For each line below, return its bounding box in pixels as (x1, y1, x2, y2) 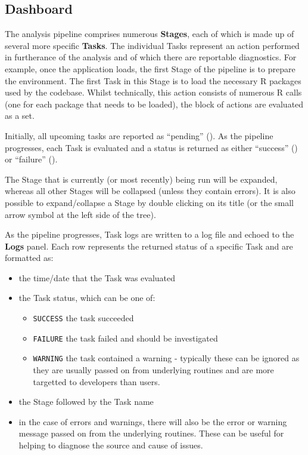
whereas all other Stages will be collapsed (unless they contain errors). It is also (5, 185, 295, 197)
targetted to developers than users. (33, 375, 160, 388)
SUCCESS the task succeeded (33, 312, 134, 324)
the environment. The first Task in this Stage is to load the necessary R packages (5, 74, 301, 87)
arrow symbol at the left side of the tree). (5, 208, 156, 220)
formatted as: (5, 251, 54, 264)
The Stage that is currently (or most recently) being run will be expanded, (5, 173, 278, 185)
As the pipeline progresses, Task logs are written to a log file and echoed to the (5, 228, 294, 241)
